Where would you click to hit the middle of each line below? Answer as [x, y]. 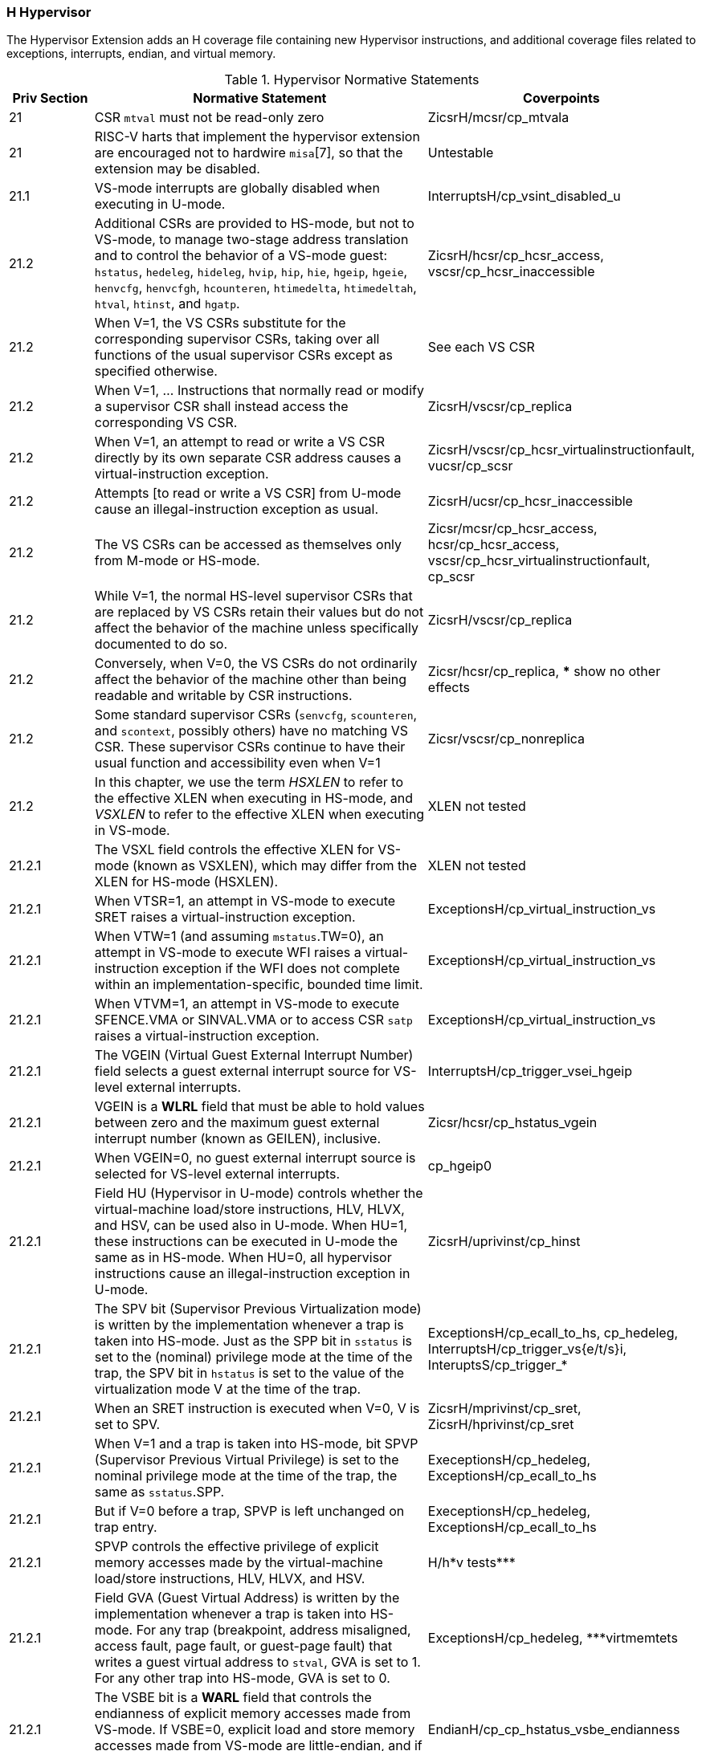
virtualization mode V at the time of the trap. [228, 1389]
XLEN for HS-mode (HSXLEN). [186, 882]
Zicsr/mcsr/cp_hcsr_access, [512, 529]
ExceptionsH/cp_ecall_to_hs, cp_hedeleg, [553, 1333]
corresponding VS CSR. [166, 423]
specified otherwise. [156, 371]
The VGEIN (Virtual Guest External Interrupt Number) [254, 1055]
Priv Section [50, 98]
